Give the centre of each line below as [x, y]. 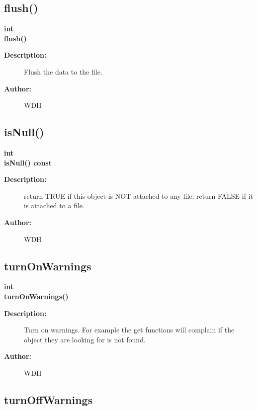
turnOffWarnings [48, 399]
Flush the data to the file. [63, 71]
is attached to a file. [54, 205]
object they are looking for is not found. [85, 339]
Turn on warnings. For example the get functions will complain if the [129, 330]
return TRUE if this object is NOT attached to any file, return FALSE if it [138, 196]
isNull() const [28, 162]
